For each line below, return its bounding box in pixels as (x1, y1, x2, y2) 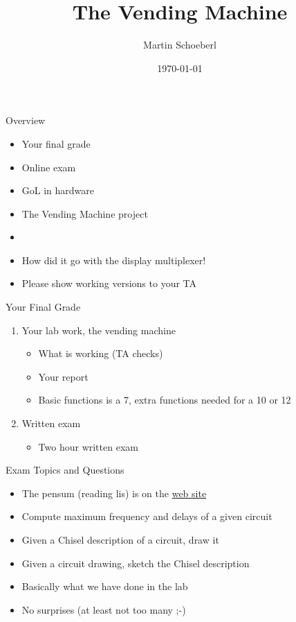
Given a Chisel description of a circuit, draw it (21, 533, 219, 546)
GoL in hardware (21, 183, 95, 198)
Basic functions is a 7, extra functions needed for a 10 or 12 (38, 392, 291, 407)
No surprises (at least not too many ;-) (21, 602, 186, 616)
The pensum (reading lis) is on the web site (21, 485, 207, 500)
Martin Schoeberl (143, 37, 216, 52)
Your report (38, 369, 89, 383)
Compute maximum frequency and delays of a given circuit (21, 509, 272, 524)
